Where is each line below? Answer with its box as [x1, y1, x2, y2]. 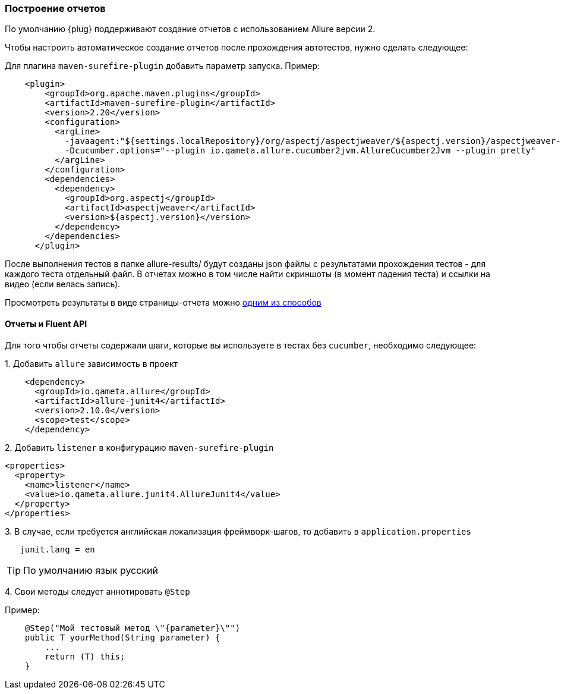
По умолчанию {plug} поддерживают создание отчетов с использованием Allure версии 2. [5, 24, 376, 34]
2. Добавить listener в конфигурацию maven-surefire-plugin [5, 442, 274, 453]
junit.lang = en [20, 544, 95, 554]
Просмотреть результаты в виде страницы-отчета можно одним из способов [5, 297, 322, 308]
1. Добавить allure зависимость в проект [5, 358, 178, 369]
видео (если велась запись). [5, 279, 121, 290]
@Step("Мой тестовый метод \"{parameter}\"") [24, 623, 241, 633]
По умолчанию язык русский [23, 564, 158, 576]
